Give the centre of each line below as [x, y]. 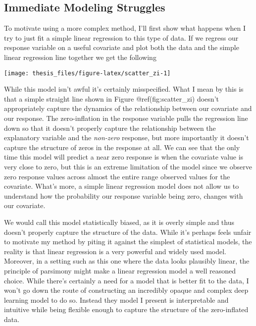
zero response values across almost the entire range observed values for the [117, 176]
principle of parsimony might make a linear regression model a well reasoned [120, 270]
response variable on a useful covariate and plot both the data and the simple [122, 47]
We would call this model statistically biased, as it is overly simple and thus [119, 222]
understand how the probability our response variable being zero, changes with [124, 195]
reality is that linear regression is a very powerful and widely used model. [115, 251]
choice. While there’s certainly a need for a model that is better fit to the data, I [127, 280]
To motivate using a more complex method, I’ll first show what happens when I [125, 28]
